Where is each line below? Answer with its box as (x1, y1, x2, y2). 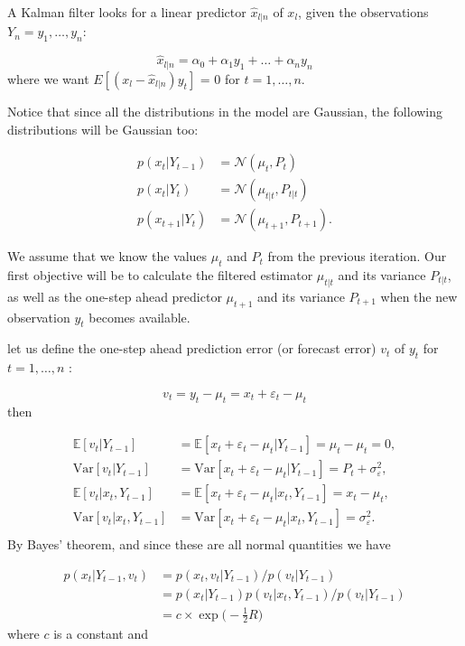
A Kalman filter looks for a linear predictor (7, 3, 246, 21)
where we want (7, 69, 89, 88)
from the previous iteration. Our (267, 247, 447, 266)
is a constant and (53, 624, 148, 643)
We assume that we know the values (7, 247, 208, 266)
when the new (380, 286, 458, 305)
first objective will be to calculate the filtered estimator (7, 266, 313, 284)
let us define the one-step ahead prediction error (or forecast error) (7, 339, 377, 358)
